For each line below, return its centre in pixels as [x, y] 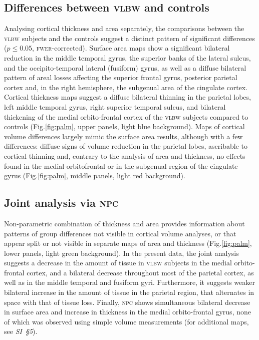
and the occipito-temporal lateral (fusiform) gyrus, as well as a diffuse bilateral [125, 67]
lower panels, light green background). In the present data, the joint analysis [121, 253]
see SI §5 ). [21, 331]
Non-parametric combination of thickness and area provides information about [124, 223]
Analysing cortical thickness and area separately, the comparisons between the [124, 28]
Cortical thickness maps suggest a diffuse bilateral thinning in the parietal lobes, [127, 97]
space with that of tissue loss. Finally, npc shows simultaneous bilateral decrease [127, 302]
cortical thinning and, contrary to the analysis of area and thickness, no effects [125, 155]
